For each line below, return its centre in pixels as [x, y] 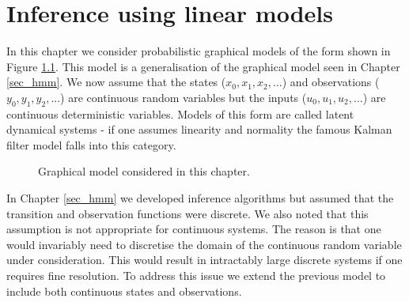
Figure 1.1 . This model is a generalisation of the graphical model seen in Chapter [203, 66]
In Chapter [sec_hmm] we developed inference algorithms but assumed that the [200, 198]
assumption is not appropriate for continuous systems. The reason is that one [194, 229]
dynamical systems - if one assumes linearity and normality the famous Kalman [199, 129]
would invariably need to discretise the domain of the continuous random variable [204, 244]
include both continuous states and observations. [124, 291]
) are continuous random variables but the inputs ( [184, 97]
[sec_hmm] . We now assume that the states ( [116, 82]
